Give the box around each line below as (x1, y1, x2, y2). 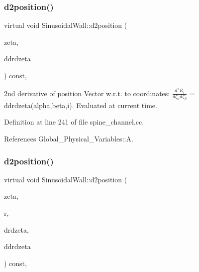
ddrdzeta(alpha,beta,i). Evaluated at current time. (4, 100, 157, 110)
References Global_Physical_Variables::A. (4, 134, 133, 144)
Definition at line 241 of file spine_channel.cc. (4, 117, 144, 127)
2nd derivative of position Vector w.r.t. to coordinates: (4, 88, 170, 98)
